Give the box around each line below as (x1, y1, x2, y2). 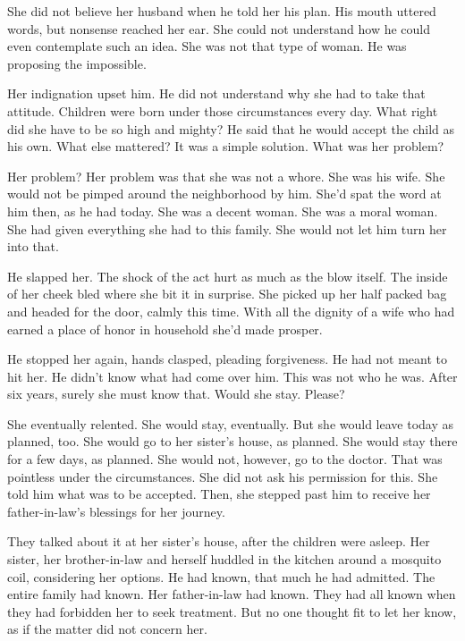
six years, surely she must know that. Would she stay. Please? (7, 384, 345, 403)
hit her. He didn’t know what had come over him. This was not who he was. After (7, 367, 458, 385)
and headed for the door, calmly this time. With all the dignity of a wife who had (7, 301, 455, 320)
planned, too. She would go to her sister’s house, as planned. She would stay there (7, 432, 458, 451)
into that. (7, 237, 59, 256)
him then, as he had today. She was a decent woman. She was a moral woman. (7, 201, 438, 220)
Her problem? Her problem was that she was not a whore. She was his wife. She (7, 166, 445, 185)
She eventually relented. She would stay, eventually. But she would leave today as (7, 414, 454, 433)
